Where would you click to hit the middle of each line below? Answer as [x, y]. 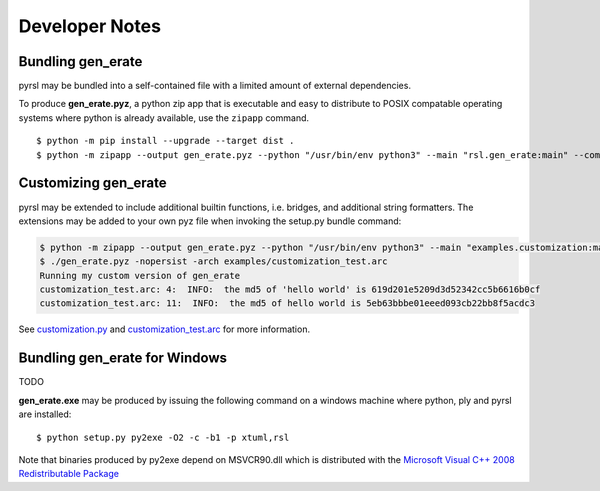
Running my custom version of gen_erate [139, 275]
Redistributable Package [69, 474]
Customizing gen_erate [92, 183]
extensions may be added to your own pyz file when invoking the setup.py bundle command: [210, 221]
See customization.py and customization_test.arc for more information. [164, 329]
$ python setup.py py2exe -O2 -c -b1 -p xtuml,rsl [163, 437]
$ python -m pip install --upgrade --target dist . [165, 141]
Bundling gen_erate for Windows [123, 358]
